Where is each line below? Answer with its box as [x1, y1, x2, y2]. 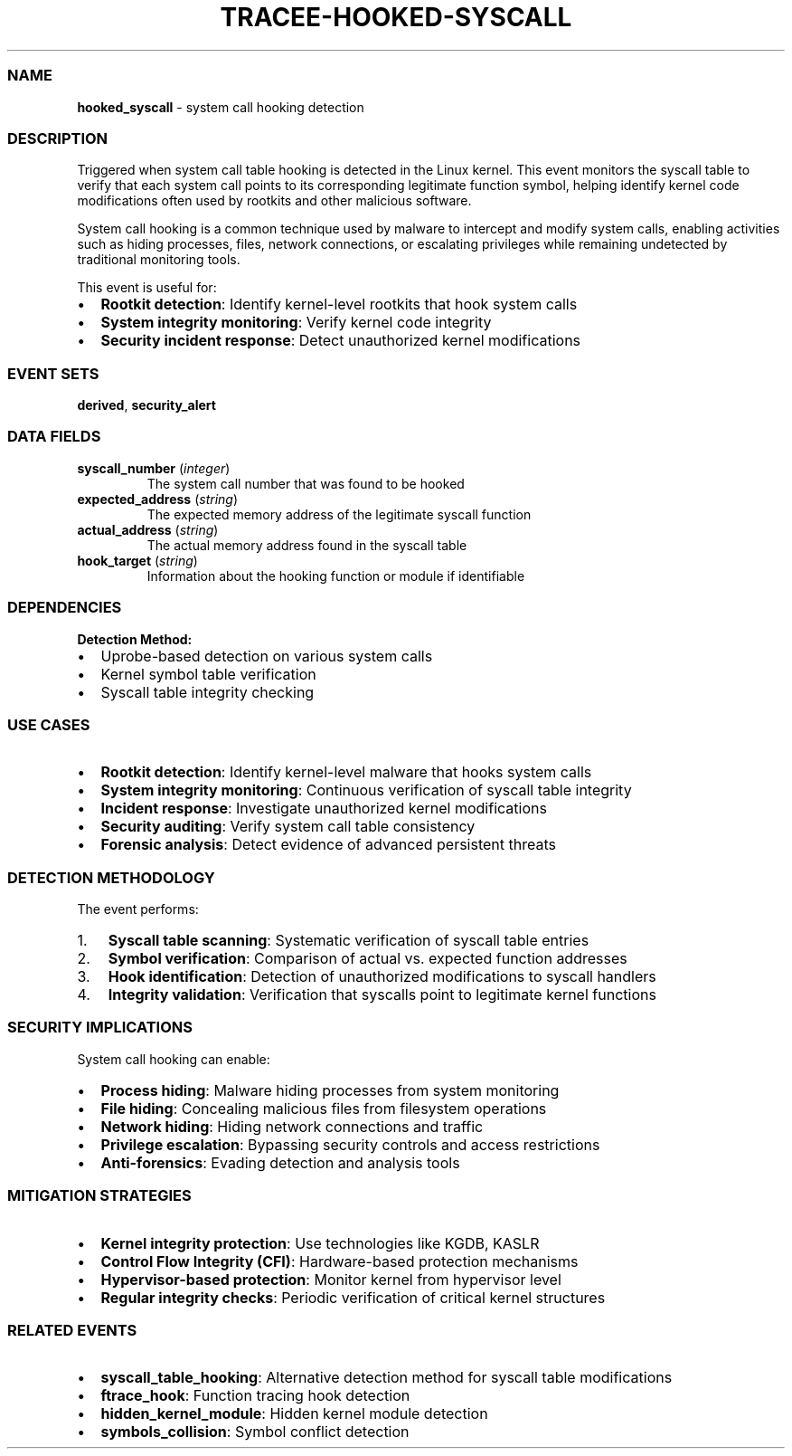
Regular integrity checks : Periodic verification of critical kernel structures [100, 1288, 606, 1307]
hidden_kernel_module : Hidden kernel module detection [100, 1404, 488, 1423]
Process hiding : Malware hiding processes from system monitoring [100, 1080, 560, 1099]
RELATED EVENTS [7, 1320, 137, 1339]
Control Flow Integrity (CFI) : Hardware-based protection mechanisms [100, 1251, 579, 1270]
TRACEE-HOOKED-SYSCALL [220, 2, 572, 33]
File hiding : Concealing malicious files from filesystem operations [100, 1099, 547, 1118]
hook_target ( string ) [77, 552, 198, 568]
